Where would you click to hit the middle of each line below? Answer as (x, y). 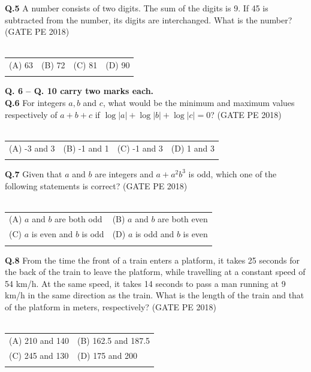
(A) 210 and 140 (39, 340)
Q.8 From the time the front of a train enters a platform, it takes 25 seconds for (152, 260)
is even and (52, 234)
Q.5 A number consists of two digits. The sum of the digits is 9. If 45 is (137, 8)
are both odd (78, 219)
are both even (183, 219)
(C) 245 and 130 (39, 355)
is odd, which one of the (233, 173)
